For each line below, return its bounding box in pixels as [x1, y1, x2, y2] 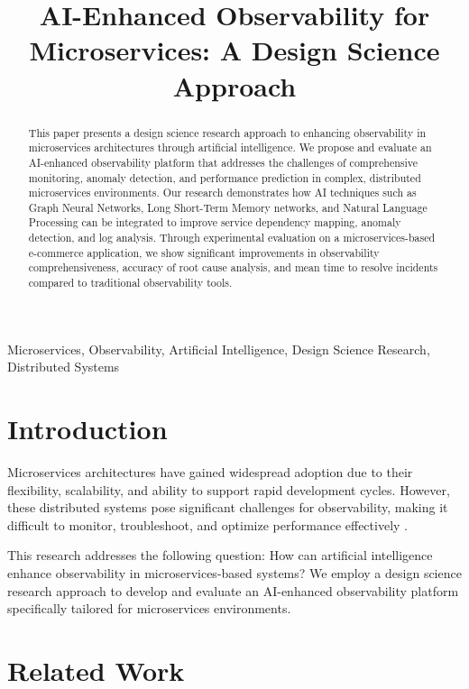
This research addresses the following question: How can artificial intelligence [7, 546, 433, 565]
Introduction [7, 410, 168, 447]
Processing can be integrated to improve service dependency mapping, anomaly [28, 215, 401, 230]
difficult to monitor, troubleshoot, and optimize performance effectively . [7, 515, 408, 534]
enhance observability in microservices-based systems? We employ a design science [7, 564, 462, 583]
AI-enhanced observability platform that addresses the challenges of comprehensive [28, 154, 418, 170]
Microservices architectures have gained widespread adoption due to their [7, 463, 413, 482]
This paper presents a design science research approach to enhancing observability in [28, 124, 427, 140]
